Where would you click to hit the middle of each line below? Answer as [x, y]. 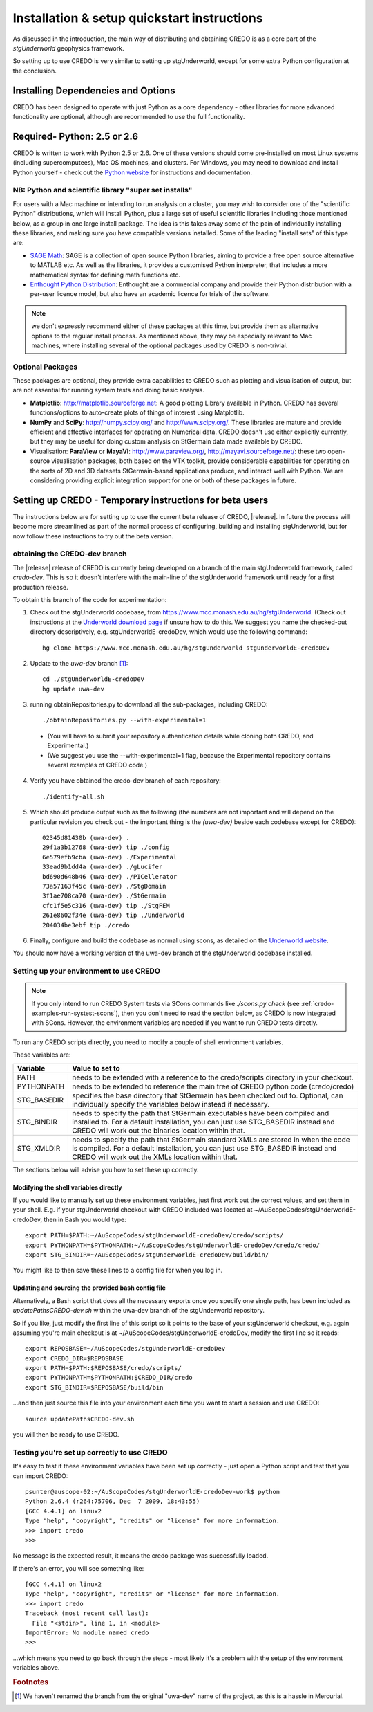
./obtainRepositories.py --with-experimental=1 [124, 720]
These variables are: [42, 1055]
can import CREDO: [40, 1476]
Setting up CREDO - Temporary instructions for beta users [141, 500]
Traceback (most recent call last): [87, 1613]
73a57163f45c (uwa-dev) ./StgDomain [104, 886]
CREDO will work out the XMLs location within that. [155, 1157]
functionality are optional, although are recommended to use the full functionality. [129, 117]
